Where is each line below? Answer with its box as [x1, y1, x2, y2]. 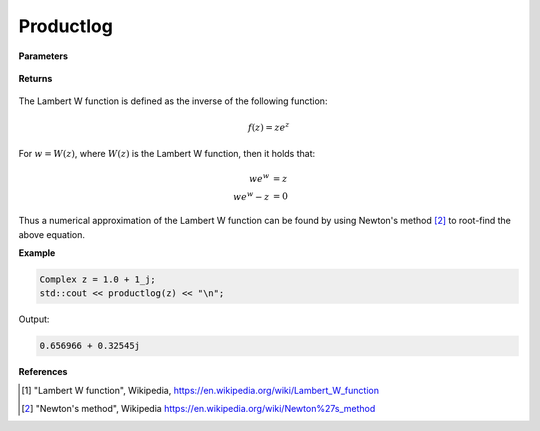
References [18, 366, 68, 378]
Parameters [18, 50, 69, 62]
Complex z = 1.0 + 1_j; [39, 273, 157, 285]
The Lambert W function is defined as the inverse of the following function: [18, 95, 328, 107]
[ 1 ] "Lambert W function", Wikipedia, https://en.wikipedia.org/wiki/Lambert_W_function [21, 384, 380, 396]
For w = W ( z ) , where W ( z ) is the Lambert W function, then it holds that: [18, 147, 316, 159]
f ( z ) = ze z [247, 120, 290, 133]
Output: [18, 313, 50, 325]
